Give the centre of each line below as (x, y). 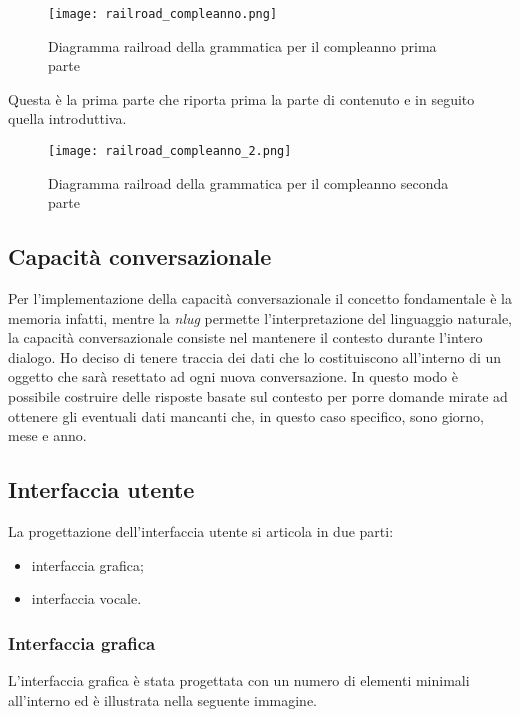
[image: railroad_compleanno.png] (163, 14)
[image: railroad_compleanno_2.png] (170, 151)
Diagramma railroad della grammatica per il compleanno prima (242, 45)
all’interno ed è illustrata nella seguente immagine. (163, 699)
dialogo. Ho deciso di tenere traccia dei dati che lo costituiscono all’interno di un (255, 356)
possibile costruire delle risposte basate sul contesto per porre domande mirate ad (258, 396)
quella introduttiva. (67, 118)
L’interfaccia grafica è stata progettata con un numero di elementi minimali (239, 680)
